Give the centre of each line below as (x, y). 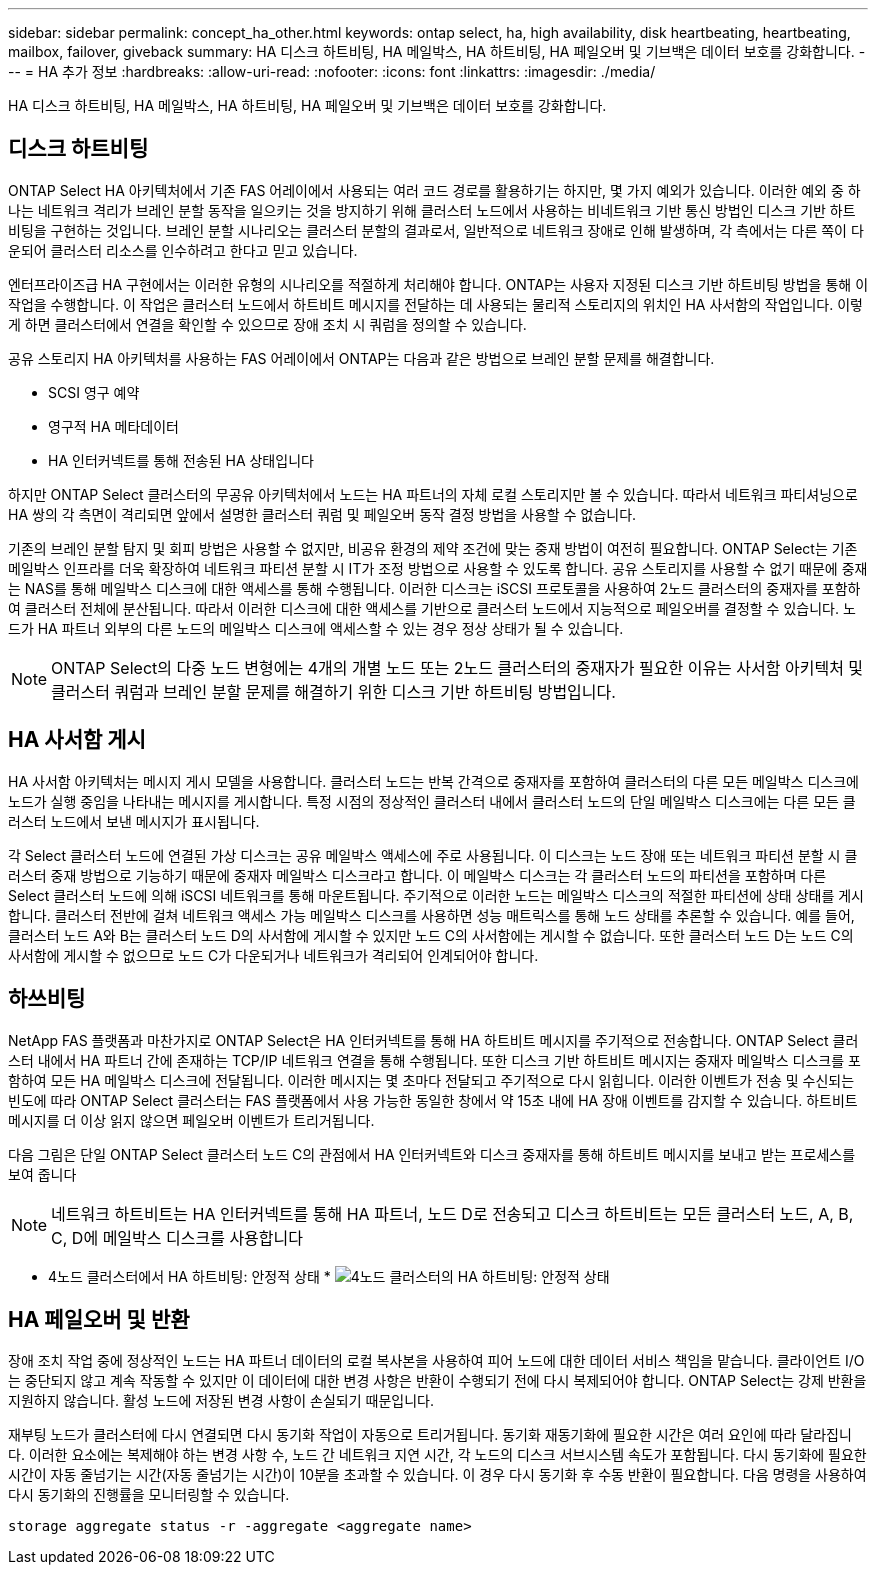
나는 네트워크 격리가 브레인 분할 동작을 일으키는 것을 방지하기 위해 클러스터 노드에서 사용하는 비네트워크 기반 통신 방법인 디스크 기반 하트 (432, 210)
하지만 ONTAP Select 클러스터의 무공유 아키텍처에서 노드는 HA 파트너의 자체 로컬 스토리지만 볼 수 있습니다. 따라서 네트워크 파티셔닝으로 (433, 494)
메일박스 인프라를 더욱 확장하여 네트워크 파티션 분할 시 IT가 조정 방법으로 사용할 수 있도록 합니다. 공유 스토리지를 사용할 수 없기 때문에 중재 (438, 568)
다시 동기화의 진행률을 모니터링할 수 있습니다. (149, 1495)
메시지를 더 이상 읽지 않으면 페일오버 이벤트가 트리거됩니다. (191, 1120)
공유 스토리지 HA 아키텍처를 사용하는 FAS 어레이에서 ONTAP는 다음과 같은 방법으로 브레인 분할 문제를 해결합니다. (361, 358)
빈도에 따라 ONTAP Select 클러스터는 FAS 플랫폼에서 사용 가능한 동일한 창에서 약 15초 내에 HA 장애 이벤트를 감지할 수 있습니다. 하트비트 (433, 1100)
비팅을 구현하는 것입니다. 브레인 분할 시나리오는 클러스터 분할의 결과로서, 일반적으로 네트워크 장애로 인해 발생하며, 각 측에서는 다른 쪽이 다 (436, 230)
